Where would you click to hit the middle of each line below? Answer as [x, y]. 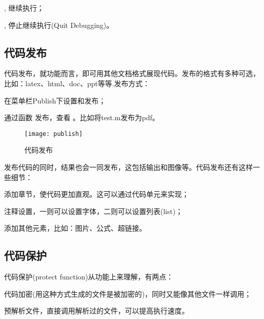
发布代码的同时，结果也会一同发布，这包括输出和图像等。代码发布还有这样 [128, 167]
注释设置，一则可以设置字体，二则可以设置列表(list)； [93, 211]
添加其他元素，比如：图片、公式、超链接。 [75, 228]
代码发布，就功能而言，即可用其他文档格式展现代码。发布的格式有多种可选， [132, 73]
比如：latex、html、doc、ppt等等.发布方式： [77, 83]
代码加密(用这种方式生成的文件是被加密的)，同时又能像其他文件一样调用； [128, 293]
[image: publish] [54, 134]
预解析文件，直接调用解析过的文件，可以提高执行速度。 [96, 311]
